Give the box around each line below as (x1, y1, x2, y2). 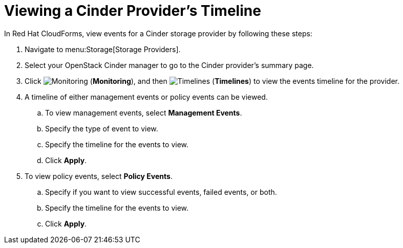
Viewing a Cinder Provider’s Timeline (4, 2, 261, 19)
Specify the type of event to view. (45, 124, 158, 133)
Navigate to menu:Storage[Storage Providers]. (25, 44, 181, 54)
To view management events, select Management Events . (45, 108, 242, 117)
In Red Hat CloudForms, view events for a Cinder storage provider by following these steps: (4, 29, 312, 38)
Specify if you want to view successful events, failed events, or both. (45, 187, 277, 196)
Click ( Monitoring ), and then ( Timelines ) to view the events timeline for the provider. (25, 76, 400, 85)
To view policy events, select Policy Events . (25, 171, 173, 181)
